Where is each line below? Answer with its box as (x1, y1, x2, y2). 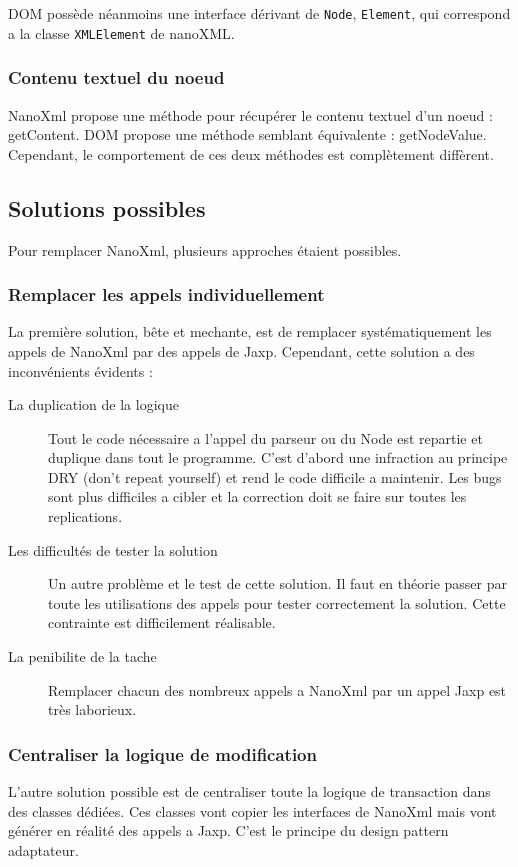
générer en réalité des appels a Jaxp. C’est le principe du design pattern (8, 820, 449, 841)
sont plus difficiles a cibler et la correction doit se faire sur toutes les (48, 486, 467, 507)
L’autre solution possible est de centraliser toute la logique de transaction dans (8, 781, 491, 802)
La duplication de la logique (8, 394, 179, 415)
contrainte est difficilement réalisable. (48, 612, 276, 633)
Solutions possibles (8, 192, 206, 223)
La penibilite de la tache (8, 646, 157, 667)
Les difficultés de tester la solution (8, 539, 218, 560)
